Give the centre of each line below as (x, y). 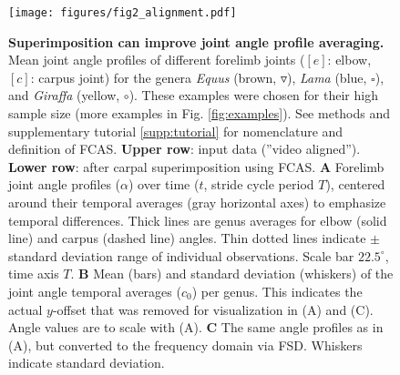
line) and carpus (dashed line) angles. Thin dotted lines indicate (187, 238)
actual (26, 309)
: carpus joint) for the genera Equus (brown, (154, 77)
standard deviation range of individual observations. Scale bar (181, 255)
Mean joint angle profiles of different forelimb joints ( (157, 60)
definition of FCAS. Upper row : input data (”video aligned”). (185, 149)
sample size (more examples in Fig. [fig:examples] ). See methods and (200, 113)
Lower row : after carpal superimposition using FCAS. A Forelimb (196, 166)
